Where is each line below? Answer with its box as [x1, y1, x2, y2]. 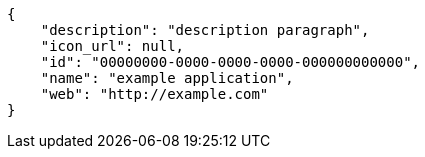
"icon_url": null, [40, 38, 185, 54]
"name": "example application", [40, 70, 294, 86]
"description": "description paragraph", [40, 22, 370, 38]
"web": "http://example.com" [40, 86, 269, 102]
